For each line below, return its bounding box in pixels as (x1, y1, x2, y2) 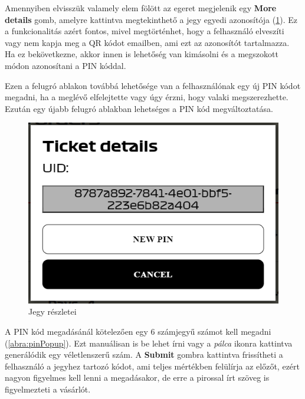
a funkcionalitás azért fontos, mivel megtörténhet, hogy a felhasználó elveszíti (5, 25, 284, 37)
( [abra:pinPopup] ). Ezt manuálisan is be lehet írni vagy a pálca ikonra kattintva (5, 337, 293, 349)
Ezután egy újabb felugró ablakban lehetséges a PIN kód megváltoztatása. (5, 102, 273, 114)
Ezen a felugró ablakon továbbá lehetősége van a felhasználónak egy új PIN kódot (5, 79, 301, 91)
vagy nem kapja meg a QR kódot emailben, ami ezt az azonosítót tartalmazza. (5, 36, 290, 48)
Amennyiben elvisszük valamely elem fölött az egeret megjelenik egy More (5, 2, 277, 14)
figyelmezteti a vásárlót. (5, 382, 91, 395)
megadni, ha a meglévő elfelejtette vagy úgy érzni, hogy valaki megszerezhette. (5, 91, 288, 103)
